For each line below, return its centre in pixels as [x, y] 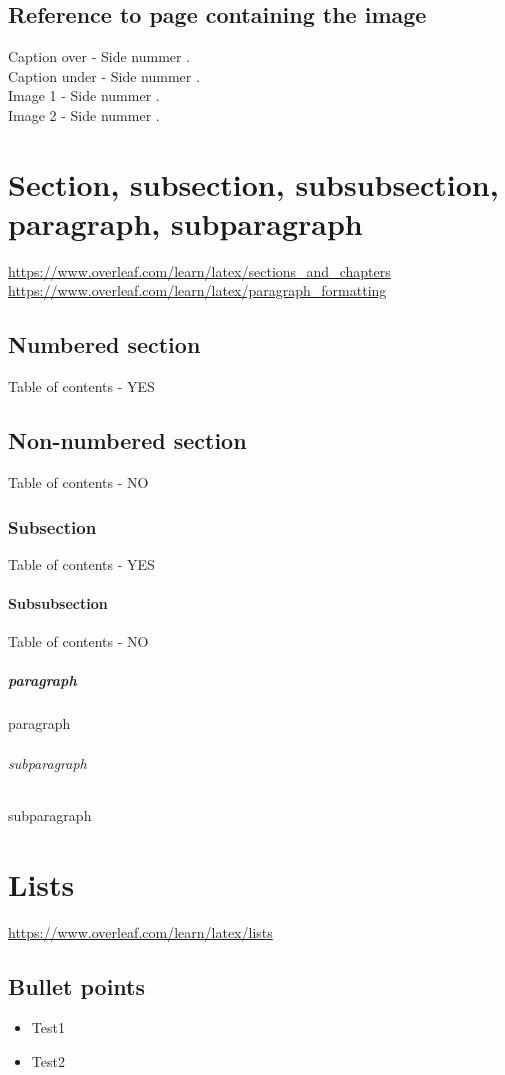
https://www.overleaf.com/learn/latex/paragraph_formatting [197, 290]
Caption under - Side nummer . [104, 75]
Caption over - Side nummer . [99, 56]
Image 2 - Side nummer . [84, 114]
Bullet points [77, 985]
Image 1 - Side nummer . [84, 95]
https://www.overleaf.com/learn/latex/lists [140, 931]
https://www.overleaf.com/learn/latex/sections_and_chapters [199, 270]
